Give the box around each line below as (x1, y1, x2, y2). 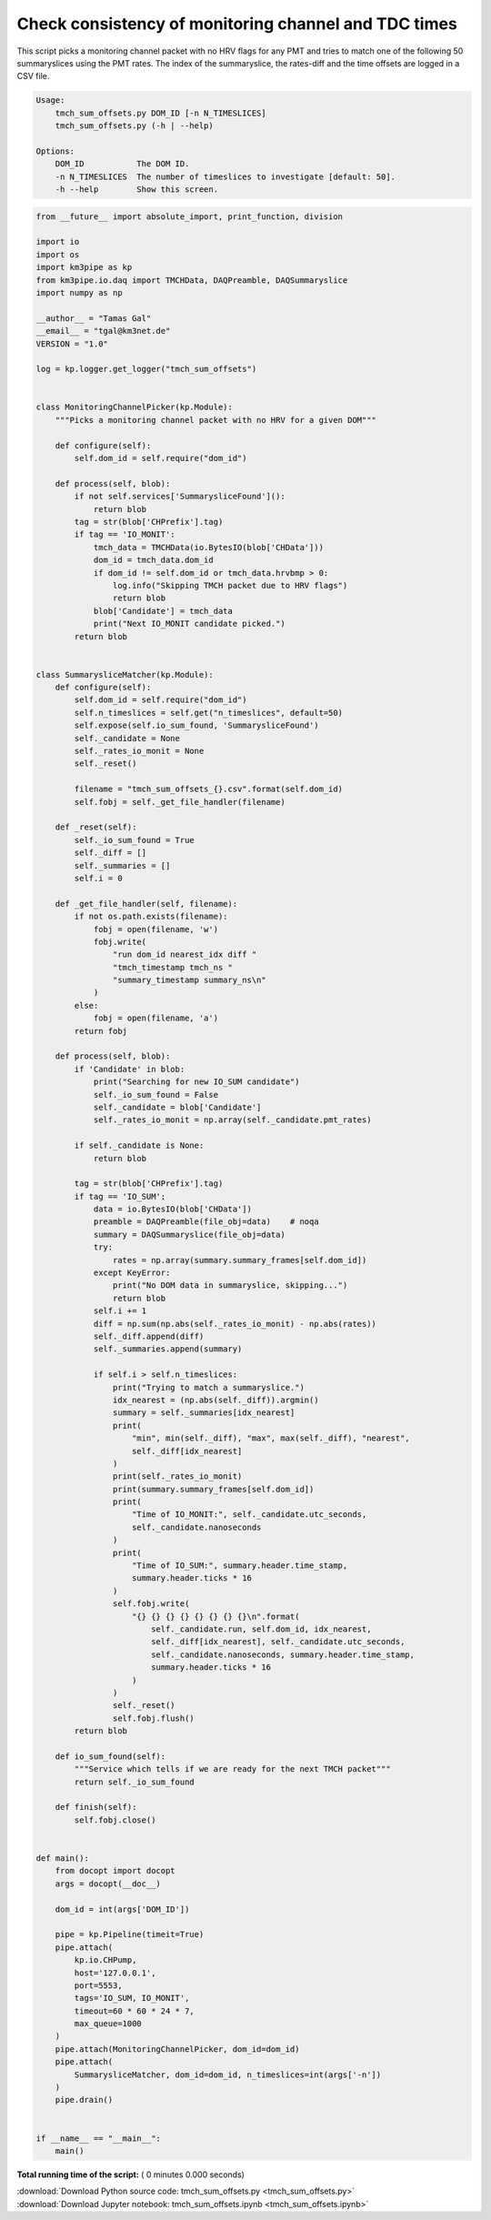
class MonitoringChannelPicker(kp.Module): (35, 402, 234, 413)
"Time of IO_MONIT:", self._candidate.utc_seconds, (132, 1510, 367, 1520)
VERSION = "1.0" (35, 338, 109, 349)
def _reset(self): (55, 822, 137, 832)
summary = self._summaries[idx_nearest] (112, 1408, 296, 1418)
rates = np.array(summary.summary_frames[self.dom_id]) (112, 1255, 367, 1265)
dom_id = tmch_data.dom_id (93, 555, 214, 566)
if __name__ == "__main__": (35, 2133, 161, 2144)
